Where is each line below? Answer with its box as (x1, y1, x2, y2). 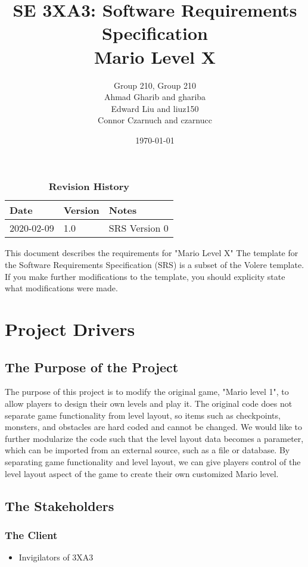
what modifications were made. (5, 282, 118, 294)
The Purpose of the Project (5, 357, 179, 376)
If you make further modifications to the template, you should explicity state (5, 270, 285, 282)
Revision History (48, 179, 130, 194)
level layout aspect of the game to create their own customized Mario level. (5, 467, 279, 479)
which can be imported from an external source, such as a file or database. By (5, 444, 290, 456)
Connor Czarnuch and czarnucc (98, 114, 212, 126)
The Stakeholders (5, 496, 114, 515)
